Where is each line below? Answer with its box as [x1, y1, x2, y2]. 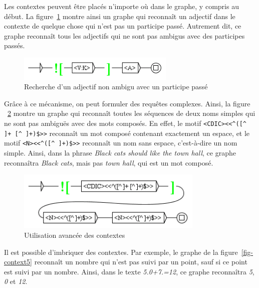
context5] [4, 256, 32, 267]
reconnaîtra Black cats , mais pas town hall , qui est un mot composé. [4, 157, 213, 168]
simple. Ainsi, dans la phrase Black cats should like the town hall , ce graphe [4, 147, 236, 158]
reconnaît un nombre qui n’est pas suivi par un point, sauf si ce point [34, 256, 247, 267]
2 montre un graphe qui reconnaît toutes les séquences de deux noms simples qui [8, 108, 255, 118]
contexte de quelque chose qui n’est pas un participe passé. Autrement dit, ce [4, 21, 241, 31]
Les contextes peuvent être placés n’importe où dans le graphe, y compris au [4, 1, 239, 11]
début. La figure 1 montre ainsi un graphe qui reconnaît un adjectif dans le [4, 11, 235, 21]
